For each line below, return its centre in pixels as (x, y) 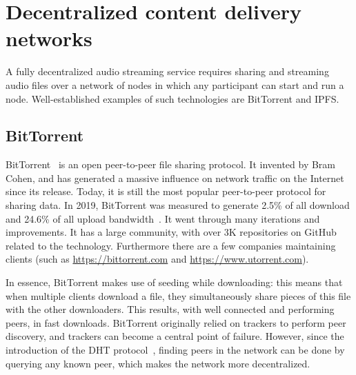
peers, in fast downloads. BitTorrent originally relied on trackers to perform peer (176, 322)
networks (49, 38)
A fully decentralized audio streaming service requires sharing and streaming (167, 71)
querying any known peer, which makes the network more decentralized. (158, 363)
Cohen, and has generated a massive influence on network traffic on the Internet (175, 178)
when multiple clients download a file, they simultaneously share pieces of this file (178, 295)
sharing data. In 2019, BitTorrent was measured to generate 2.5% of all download (178, 205)
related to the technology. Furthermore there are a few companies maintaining (171, 245)
